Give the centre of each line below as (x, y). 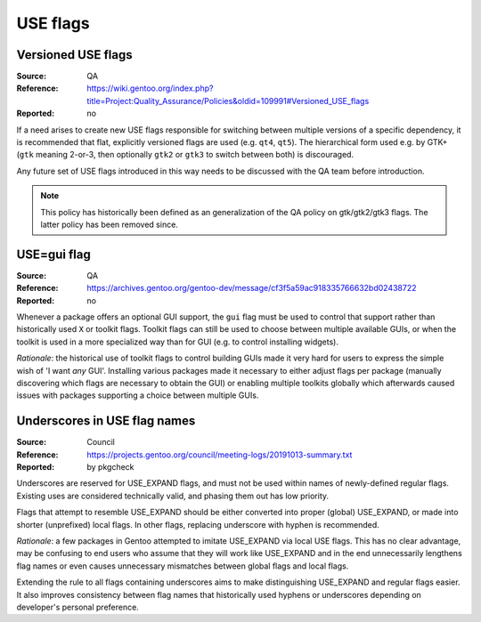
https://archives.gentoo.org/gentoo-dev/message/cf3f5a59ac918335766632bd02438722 (252, 288)
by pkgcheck (110, 467)
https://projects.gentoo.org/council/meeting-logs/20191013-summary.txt (220, 455)
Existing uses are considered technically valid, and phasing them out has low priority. (173, 496)
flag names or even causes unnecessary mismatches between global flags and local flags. (183, 566)
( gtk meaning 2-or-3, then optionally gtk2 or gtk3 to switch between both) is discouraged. (185, 155)
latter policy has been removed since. (109, 224)
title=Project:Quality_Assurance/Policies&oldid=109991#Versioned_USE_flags (228, 101)
